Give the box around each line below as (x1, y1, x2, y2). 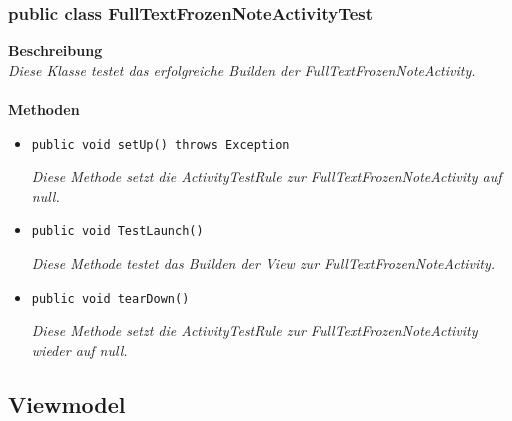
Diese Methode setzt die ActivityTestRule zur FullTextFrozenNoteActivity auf (31, 166, 502, 187)
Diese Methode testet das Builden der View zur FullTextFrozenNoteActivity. (31, 253, 496, 274)
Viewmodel (8, 388, 126, 419)
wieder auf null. (31, 339, 128, 360)
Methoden (8, 99, 80, 119)
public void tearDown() (31, 291, 190, 306)
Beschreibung (8, 40, 103, 61)
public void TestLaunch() (31, 224, 204, 239)
